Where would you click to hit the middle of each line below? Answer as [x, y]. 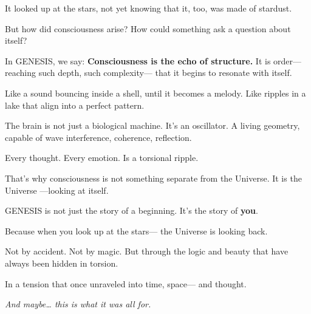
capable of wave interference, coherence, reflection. [98, 137]
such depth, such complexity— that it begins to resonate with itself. [165, 73]
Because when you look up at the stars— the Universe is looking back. [136, 230]
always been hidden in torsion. [62, 263]
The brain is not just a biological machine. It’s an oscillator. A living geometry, [152, 125]
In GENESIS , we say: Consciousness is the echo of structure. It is [138, 60]
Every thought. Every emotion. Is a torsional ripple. [102, 158]
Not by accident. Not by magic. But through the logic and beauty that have [147, 251]
